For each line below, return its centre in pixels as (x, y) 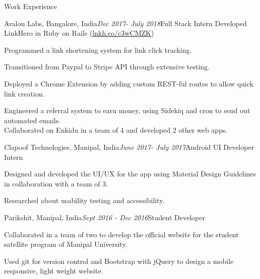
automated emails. (32, 120)
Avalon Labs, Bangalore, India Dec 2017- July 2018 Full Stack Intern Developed (125, 23)
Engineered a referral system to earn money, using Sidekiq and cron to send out (127, 110)
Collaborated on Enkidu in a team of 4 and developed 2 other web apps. (116, 130)
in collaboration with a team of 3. (56, 183)
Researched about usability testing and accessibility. (84, 200)
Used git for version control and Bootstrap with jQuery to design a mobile (119, 261)
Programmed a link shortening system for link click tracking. (98, 50)
